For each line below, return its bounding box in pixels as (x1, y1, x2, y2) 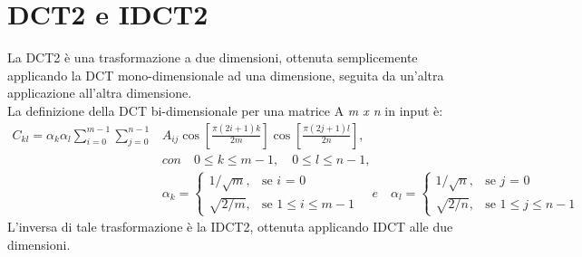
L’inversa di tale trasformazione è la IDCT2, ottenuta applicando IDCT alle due (7, 217, 453, 236)
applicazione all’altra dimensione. (7, 83, 192, 102)
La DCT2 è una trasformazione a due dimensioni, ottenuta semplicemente (7, 48, 418, 67)
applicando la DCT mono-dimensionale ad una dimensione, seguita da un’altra (7, 65, 444, 84)
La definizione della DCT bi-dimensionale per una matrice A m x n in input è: (7, 100, 443, 119)
